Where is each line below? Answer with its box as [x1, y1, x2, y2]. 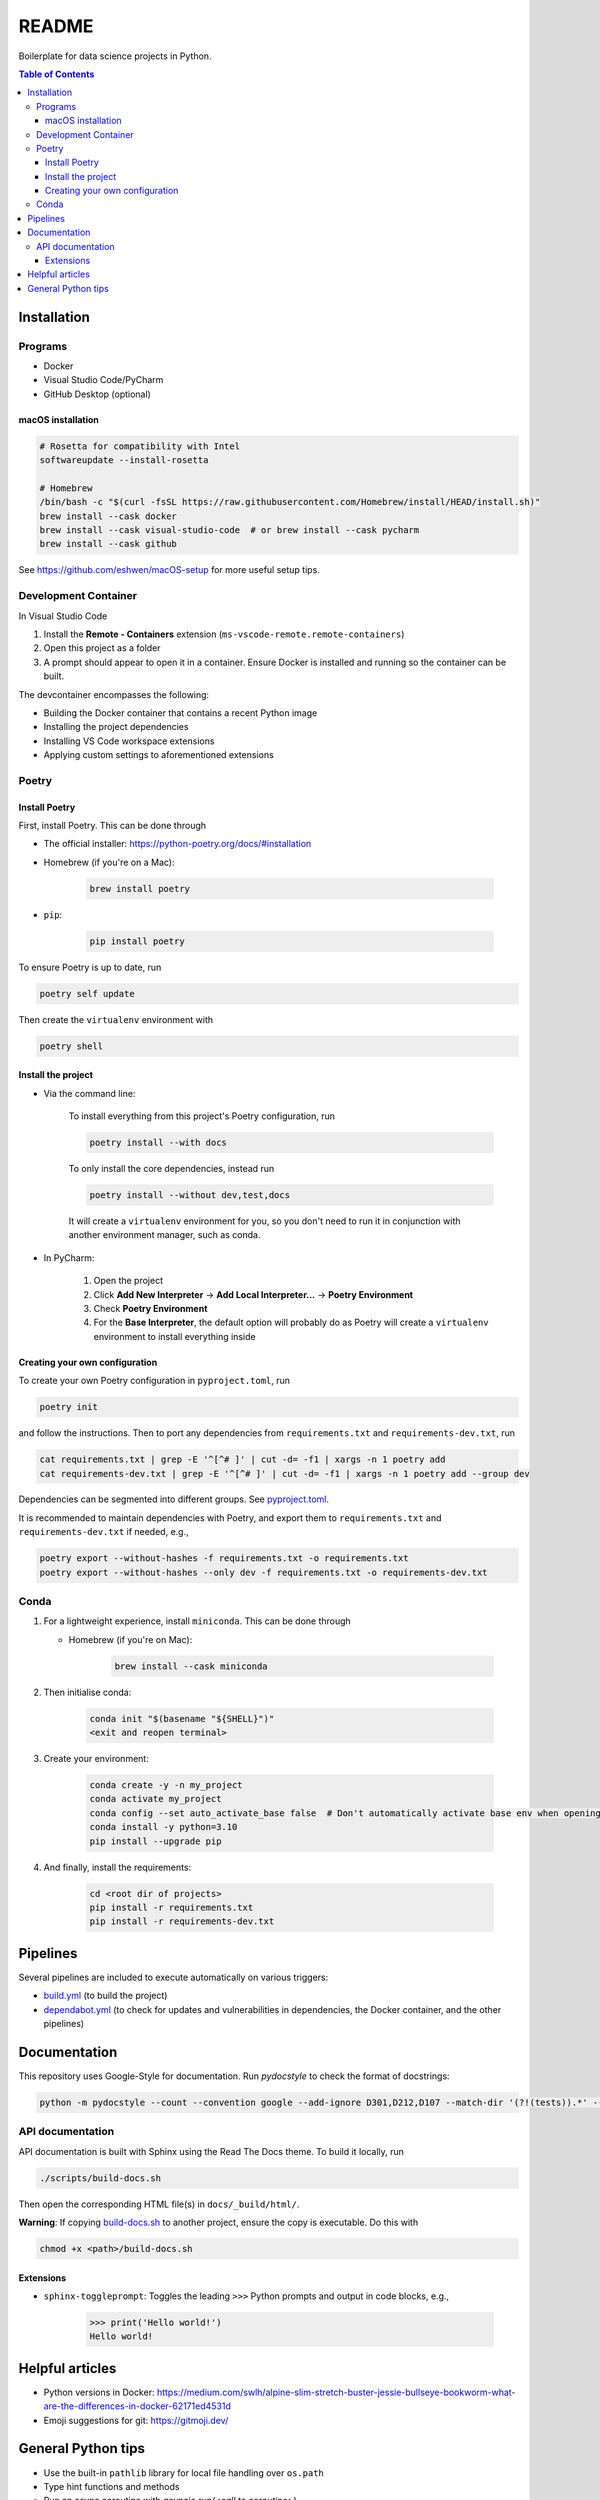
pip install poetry [89, 935, 185, 947]
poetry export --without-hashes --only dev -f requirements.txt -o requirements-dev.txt [39, 1566, 489, 1578]
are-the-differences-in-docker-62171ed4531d [43, 2400, 232, 2412]
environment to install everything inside [93, 1330, 256, 1342]
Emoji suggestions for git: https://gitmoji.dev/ [43, 2414, 229, 2426]
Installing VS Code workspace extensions [43, 735, 215, 747]
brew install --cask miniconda [114, 1660, 269, 1672]
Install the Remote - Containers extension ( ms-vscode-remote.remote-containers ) [43, 628, 405, 640]
